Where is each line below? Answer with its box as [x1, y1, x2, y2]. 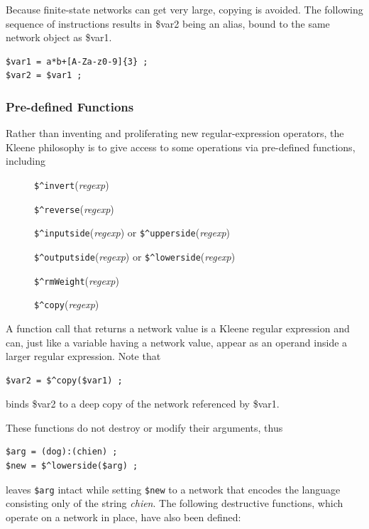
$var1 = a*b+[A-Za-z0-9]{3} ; [6, 56, 148, 67]
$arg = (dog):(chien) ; [6, 447, 118, 457]
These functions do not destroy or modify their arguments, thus [6, 420, 283, 435]
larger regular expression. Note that [6, 349, 161, 364]
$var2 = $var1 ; [6, 70, 82, 81]
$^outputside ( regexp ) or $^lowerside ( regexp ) [34, 249, 236, 263]
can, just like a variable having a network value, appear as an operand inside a [6, 334, 348, 349]
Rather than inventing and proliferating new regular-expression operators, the [6, 126, 344, 141]
